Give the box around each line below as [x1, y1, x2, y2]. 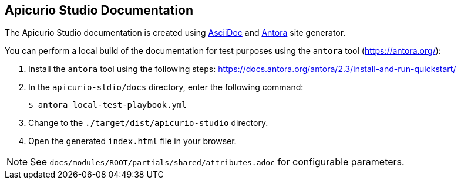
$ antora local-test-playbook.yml [28, 100, 187, 110]
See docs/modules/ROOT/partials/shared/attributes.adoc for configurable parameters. [30, 156, 405, 168]
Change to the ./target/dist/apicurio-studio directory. [28, 118, 268, 128]
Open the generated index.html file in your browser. [28, 136, 237, 146]
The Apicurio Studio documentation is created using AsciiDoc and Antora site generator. [5, 28, 346, 38]
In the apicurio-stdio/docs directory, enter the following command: [28, 82, 304, 93]
